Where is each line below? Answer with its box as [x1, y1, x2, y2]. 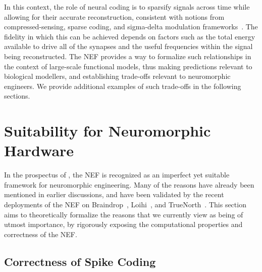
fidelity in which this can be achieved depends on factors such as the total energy [4, 31, 255, 41]
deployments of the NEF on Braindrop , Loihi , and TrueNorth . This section [4, 199, 246, 210]
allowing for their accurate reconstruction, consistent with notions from [4, 11, 225, 22]
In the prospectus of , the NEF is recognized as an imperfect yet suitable [4, 169, 230, 180]
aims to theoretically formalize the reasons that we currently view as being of [4, 209, 243, 219]
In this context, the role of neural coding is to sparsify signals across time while [4, 2, 250, 12]
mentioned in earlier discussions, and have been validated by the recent [4, 189, 224, 200]
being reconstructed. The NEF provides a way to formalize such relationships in [4, 51, 251, 61]
